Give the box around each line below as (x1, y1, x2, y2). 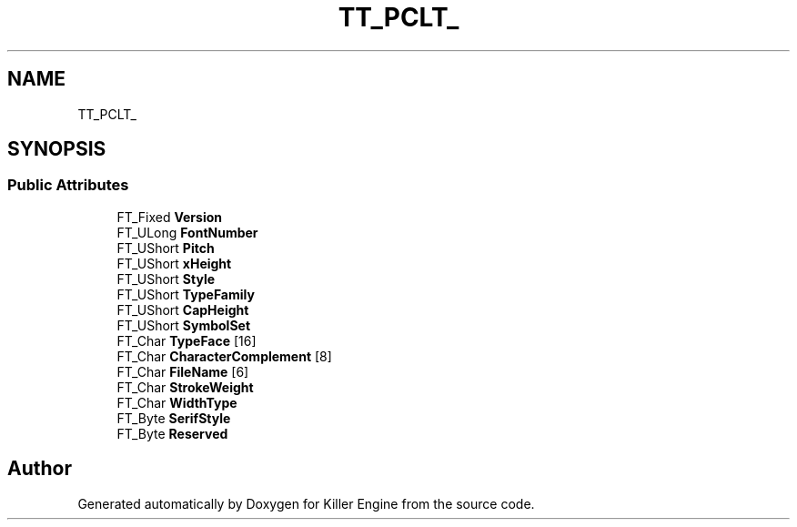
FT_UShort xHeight (116, 255, 232, 271)
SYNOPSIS (7, 137, 106, 161)
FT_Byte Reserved (116, 425, 228, 441)
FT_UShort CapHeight (116, 301, 249, 318)
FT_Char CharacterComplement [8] (116, 348, 332, 364)
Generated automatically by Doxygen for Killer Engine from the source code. (77, 495, 535, 512)
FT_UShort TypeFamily (116, 286, 255, 302)
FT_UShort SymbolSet (116, 317, 251, 333)
